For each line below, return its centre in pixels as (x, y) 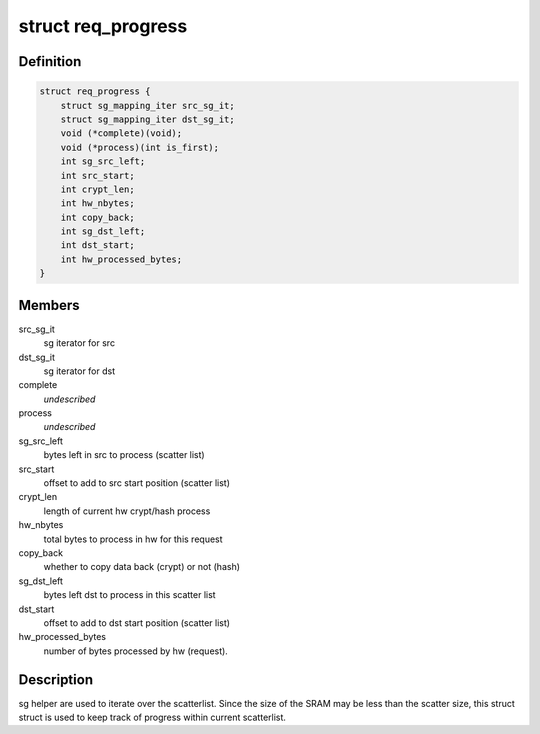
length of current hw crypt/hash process (127, 511)
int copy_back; (97, 217)
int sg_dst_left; (103, 231)
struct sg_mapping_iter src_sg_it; (147, 105)
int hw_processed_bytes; (121, 259)
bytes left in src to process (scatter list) (124, 455)
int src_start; (97, 175)
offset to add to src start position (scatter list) (136, 483)
